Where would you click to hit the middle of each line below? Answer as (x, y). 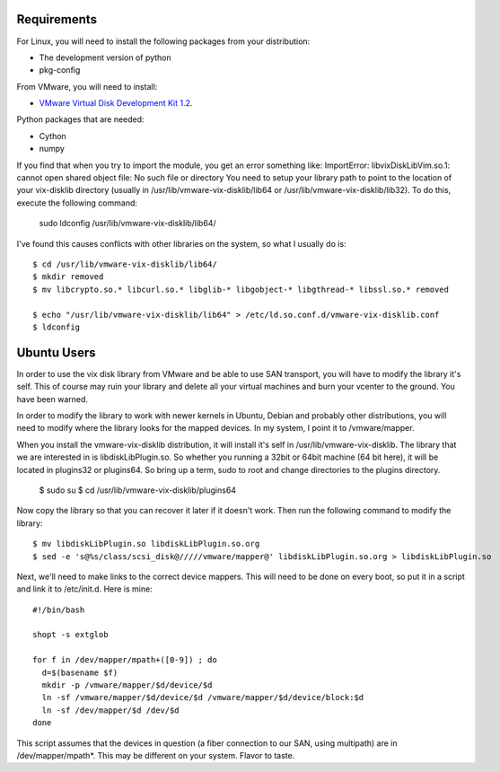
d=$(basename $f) (80, 672)
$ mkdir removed (68, 277)
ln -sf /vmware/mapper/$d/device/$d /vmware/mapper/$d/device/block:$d (203, 697)
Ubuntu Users (56, 352)
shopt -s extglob (70, 635)
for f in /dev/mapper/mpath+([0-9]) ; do (125, 660)
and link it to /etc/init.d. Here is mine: (84, 589)
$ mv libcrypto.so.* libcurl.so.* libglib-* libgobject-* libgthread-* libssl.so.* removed (241, 289)
